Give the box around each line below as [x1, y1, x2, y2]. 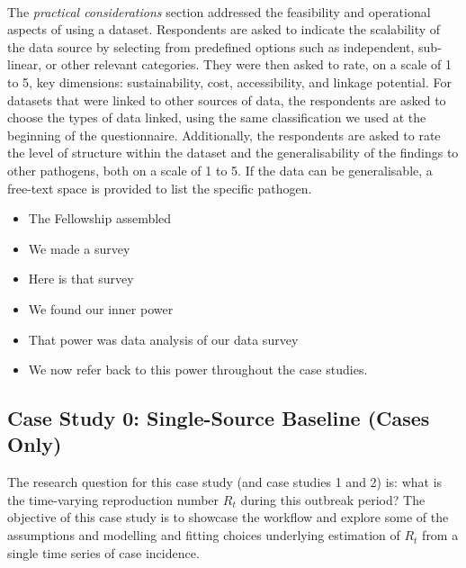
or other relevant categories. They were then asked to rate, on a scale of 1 [45, 55, 452, 74]
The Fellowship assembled [28, 209, 172, 228]
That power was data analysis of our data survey [28, 329, 299, 348]
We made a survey [28, 239, 130, 257]
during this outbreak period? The [240, 490, 426, 509]
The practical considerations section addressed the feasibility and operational [7, 2, 431, 21]
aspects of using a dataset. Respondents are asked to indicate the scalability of [7, 20, 441, 39]
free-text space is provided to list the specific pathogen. [7, 178, 312, 197]
